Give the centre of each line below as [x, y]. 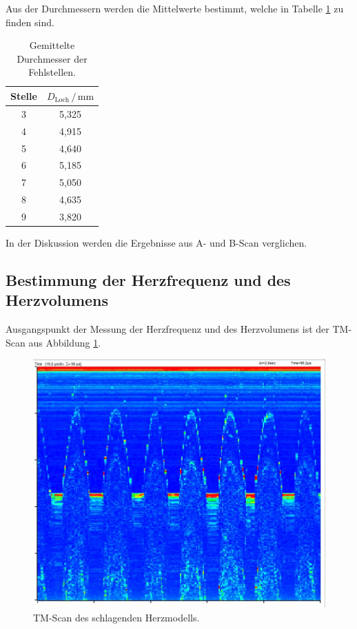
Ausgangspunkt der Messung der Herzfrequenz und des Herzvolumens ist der [167, 329]
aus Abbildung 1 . [65, 342]
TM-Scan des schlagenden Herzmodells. [116, 617]
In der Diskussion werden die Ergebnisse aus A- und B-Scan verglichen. [156, 242]
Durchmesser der [52, 58]
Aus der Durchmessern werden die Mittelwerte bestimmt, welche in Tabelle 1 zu [175, 8]
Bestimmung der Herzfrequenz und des [148, 279]
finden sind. [30, 22]
